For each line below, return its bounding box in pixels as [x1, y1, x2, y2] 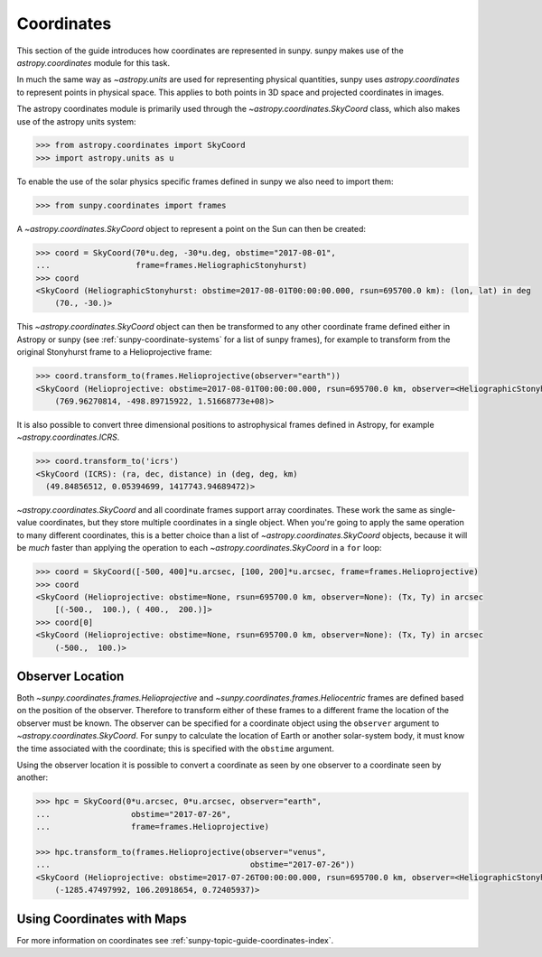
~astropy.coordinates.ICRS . [16, 432, 120, 442]
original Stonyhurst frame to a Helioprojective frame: [16, 347, 212, 358]
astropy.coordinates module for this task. [16, 57, 171, 68]
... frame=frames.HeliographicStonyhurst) [35, 260, 308, 271]
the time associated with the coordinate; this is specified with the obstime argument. [16, 743, 334, 754]
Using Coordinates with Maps [16, 911, 187, 926]
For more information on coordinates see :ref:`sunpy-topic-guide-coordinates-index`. [16, 934, 334, 945]
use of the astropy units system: [16, 116, 136, 126]
